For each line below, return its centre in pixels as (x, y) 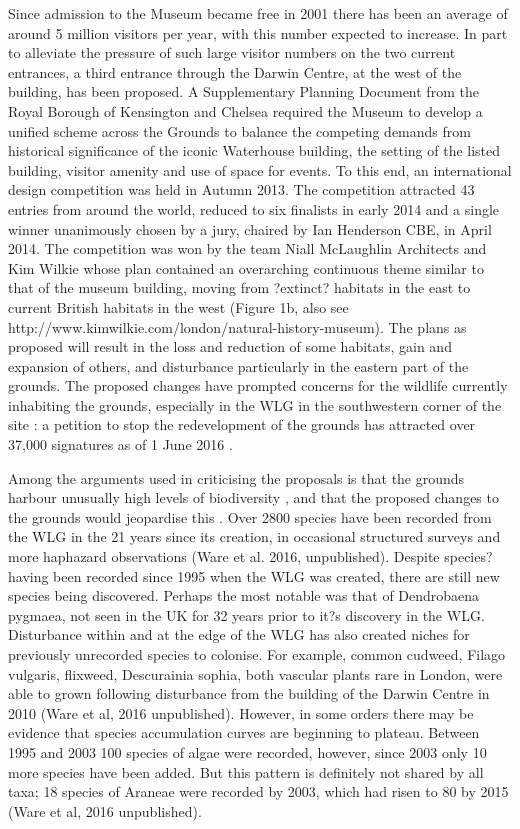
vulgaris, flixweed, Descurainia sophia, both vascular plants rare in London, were (255, 673)
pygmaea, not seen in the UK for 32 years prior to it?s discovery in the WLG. (246, 614)
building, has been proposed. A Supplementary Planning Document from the (243, 91)
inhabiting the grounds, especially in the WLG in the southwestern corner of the (255, 404)
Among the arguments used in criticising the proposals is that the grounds (236, 477)
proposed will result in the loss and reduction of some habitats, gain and (230, 346)
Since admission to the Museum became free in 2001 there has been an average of (258, 13)
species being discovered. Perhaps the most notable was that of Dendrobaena (244, 595)
